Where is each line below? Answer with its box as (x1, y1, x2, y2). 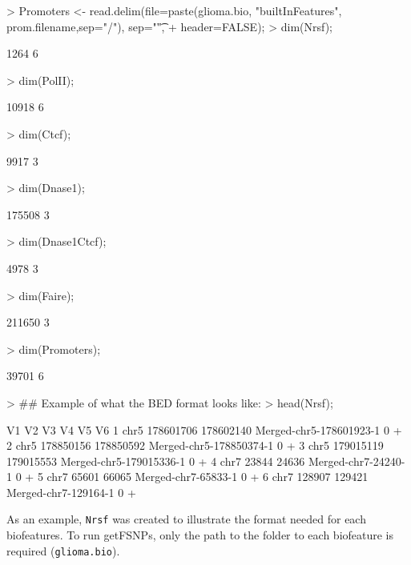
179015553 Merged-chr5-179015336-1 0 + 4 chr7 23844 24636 (6, 452, 305, 469)
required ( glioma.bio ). (6, 542, 120, 559)
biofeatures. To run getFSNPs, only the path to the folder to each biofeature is (6, 527, 394, 543)
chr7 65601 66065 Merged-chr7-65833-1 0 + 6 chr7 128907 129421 (46, 468, 369, 485)
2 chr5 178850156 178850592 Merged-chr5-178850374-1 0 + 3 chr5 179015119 (6, 437, 384, 454)
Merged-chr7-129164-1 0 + (6, 483, 136, 500)
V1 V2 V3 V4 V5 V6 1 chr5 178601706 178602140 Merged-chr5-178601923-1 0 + (6, 421, 402, 438)
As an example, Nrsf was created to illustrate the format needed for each (6, 511, 366, 527)
